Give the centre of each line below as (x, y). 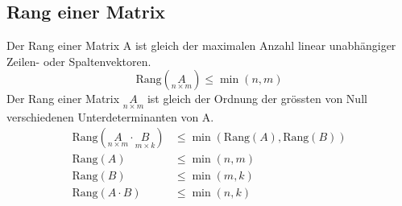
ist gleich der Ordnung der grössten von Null (257, 99)
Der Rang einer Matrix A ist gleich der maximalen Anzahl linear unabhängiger (201, 45)
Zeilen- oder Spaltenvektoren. (79, 61)
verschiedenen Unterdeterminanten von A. (110, 116)
